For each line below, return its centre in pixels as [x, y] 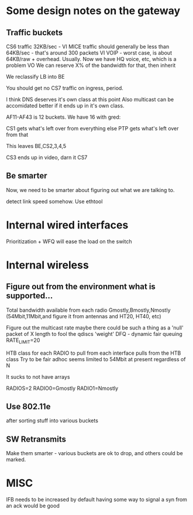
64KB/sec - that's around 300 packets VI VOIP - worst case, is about [89, 53]
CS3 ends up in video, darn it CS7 [47, 157]
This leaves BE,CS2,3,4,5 [36, 146]
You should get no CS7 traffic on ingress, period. [65, 88]
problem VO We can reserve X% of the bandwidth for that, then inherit [91, 65]
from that [17, 134]
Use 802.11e [28, 406]
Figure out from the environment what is [81, 287]
